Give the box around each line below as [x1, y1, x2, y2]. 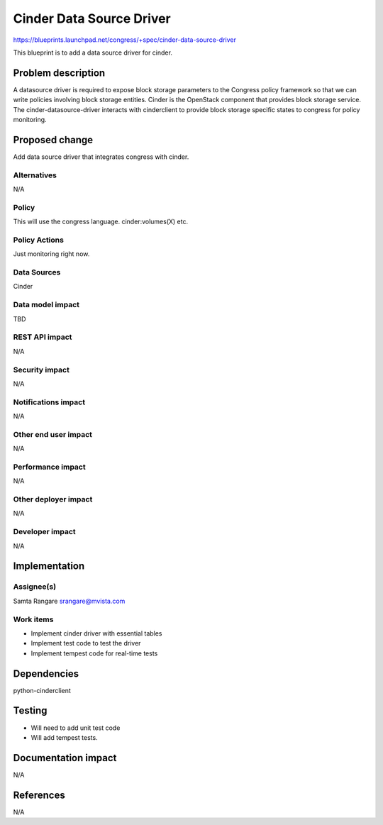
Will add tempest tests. [30, 733, 99, 741]
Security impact [13, 365, 70, 375]
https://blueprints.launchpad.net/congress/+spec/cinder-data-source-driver [13, 35, 237, 44]
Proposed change [13, 133, 94, 145]
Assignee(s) [13, 582, 57, 592]
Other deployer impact [13, 494, 93, 504]
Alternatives [13, 170, 57, 180]
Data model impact [13, 300, 80, 310]
